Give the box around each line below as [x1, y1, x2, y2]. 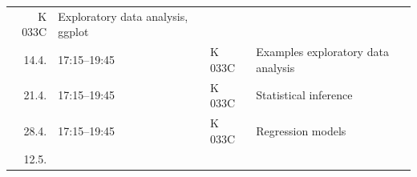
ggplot [58, 23, 89, 40]
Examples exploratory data [256, 43, 389, 60]
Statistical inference [256, 86, 353, 103]
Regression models [256, 122, 346, 139]
